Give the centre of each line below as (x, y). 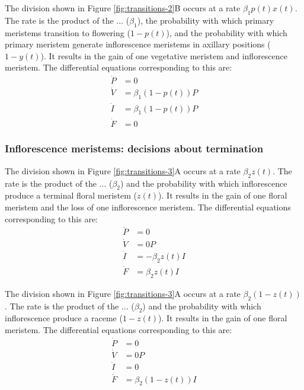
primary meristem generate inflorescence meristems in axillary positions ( (138, 44)
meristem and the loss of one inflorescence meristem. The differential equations (148, 207)
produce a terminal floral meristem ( (71, 195)
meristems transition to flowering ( (68, 32)
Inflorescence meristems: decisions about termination (134, 148)
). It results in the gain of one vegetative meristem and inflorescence (164, 55)
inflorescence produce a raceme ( (64, 318)
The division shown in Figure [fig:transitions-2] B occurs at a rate (123, 8)
